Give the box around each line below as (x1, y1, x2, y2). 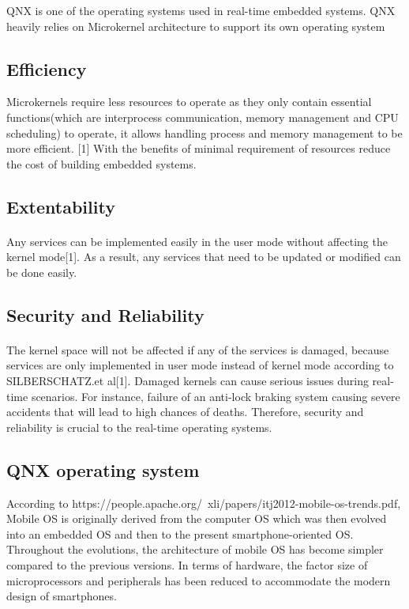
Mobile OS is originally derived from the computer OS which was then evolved (6, 510, 387, 527)
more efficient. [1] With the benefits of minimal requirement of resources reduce (6, 140, 391, 157)
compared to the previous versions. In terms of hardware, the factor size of (6, 557, 368, 573)
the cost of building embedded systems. (6, 155, 197, 172)
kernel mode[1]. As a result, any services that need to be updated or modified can (6, 248, 401, 265)
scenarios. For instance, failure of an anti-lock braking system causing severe (31, 388, 400, 404)
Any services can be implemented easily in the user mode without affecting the (6, 233, 388, 249)
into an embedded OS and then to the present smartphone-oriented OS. (6, 525, 354, 542)
